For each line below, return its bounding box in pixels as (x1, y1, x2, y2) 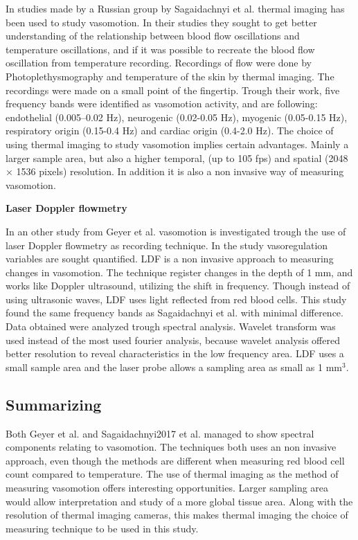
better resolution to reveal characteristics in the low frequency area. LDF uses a (6, 346, 344, 361)
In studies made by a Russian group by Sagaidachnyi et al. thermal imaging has (6, 1, 345, 15)
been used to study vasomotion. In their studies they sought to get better (6, 15, 317, 29)
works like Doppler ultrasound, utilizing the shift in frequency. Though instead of (6, 278, 350, 293)
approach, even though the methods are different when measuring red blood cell (6, 453, 345, 467)
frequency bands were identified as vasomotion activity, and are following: (6, 96, 318, 111)
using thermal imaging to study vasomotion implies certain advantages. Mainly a (6, 136, 349, 151)
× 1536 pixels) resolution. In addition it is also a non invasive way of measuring (6, 164, 344, 179)
